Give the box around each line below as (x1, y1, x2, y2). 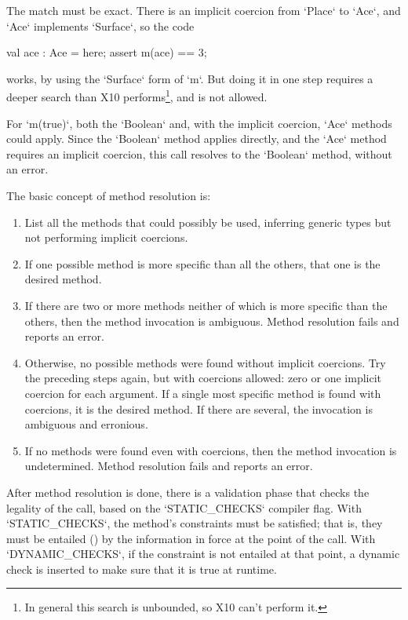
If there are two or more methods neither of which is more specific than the (24, 297, 388, 313)
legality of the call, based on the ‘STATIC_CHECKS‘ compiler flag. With (6, 499, 362, 516)
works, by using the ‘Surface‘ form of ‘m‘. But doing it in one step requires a (6, 70, 373, 86)
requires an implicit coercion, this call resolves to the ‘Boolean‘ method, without (6, 145, 392, 162)
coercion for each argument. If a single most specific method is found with (24, 385, 381, 401)
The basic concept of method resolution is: (6, 188, 211, 203)
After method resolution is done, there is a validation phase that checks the (6, 483, 370, 500)
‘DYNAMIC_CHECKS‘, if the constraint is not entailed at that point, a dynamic (6, 545, 400, 562)
